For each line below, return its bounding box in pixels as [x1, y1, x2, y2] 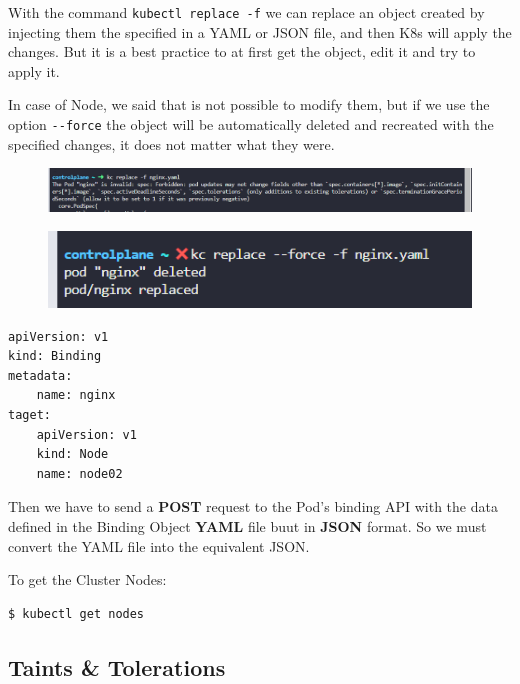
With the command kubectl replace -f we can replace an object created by [8, 2, 485, 22]
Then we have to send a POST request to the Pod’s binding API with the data [8, 496, 498, 517]
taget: [8, 408, 51, 423]
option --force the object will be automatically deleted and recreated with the [8, 114, 494, 135]
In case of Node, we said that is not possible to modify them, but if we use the [8, 94, 490, 115]
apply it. [8, 60, 60, 81]
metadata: [8, 368, 73, 383]
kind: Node [36, 447, 109, 462]
